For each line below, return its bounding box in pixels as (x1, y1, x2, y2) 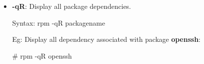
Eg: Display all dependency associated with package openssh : (12, 34, 201, 44)
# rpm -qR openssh (12, 50, 72, 61)
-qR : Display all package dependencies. (12, 1, 131, 11)
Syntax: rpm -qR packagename (12, 17, 105, 28)
